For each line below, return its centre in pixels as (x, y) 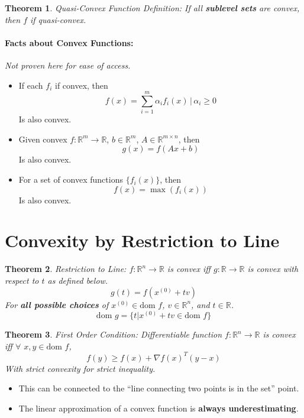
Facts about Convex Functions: (69, 42)
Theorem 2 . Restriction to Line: (66, 269)
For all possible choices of (57, 304)
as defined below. (78, 280)
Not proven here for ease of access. (68, 65)
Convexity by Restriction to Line (142, 240)
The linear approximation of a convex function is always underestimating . (159, 408)
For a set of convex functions (71, 179)
